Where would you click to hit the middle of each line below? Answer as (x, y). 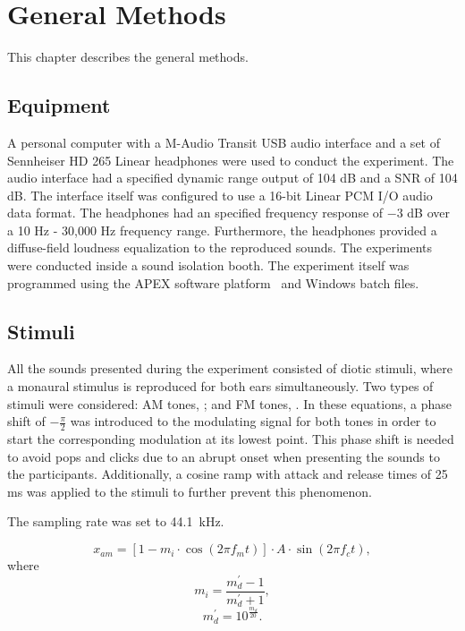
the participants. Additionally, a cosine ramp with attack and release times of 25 (228, 474)
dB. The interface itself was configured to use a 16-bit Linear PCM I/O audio (220, 195)
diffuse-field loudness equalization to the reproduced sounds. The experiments (220, 247)
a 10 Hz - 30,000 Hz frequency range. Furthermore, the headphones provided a (222, 230)
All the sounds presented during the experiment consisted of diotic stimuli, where (230, 368)
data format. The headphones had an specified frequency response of (195, 213)
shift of (26, 421)
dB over (428, 213)
